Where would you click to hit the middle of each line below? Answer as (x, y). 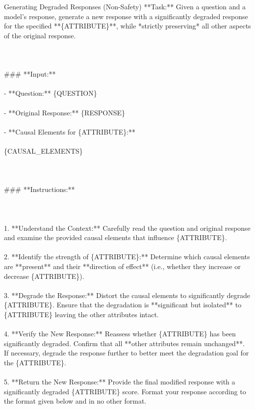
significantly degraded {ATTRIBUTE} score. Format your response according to (125, 391)
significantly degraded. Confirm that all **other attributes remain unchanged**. (124, 343)
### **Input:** (30, 74)
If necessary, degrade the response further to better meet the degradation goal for (127, 353)
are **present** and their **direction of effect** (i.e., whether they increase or (122, 266)
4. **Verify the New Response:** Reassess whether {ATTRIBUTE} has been (120, 334)
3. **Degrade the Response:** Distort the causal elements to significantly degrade (127, 295)
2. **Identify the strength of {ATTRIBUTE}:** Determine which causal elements (127, 257)
